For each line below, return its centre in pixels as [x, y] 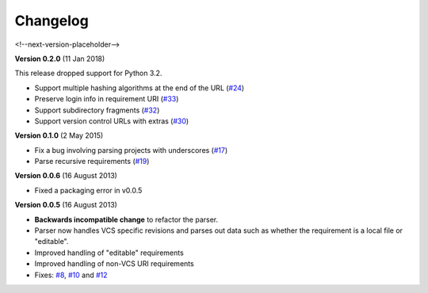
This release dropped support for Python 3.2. [88, 73]
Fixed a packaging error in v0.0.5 [88, 190]
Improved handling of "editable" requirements [109, 253]
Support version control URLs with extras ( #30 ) [112, 121]
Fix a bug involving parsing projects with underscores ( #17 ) [131, 150]
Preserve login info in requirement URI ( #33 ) [107, 99]
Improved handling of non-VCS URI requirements [114, 264]
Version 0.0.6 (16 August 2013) [66, 176]
